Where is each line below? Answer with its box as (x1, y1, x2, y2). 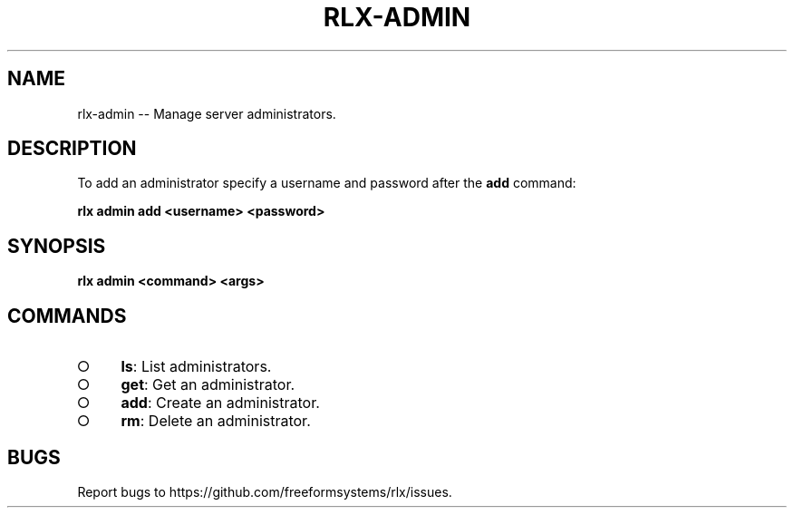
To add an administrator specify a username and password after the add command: (77, 175, 576, 191)
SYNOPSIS (7, 234, 106, 257)
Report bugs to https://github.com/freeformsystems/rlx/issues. (77, 483, 452, 500)
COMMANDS (7, 304, 127, 327)
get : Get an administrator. (121, 375, 295, 394)
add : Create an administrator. (121, 394, 320, 413)
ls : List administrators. (121, 357, 272, 376)
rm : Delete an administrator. (121, 412, 311, 431)
